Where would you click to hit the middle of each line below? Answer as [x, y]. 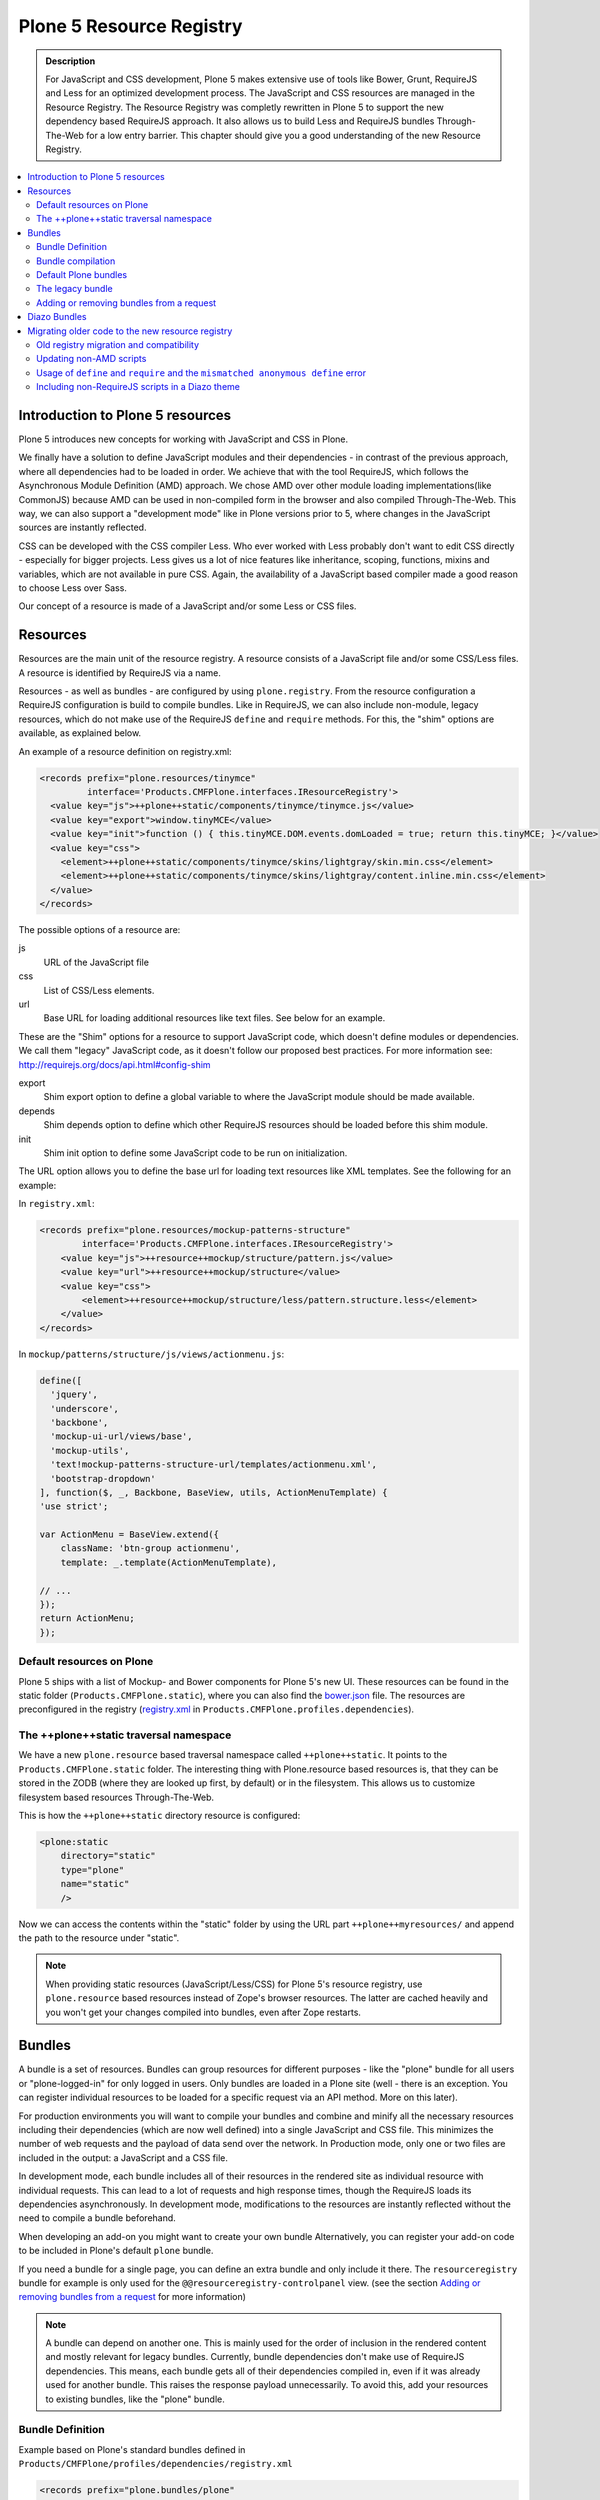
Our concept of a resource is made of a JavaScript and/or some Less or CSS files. [187, 606]
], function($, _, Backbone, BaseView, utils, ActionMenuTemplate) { [213, 1492]
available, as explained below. [80, 733]
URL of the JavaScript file [96, 962]
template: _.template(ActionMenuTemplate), [168, 1562]
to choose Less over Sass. [72, 587]
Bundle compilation [76, 261]
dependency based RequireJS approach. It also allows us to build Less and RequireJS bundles [240, 121]
